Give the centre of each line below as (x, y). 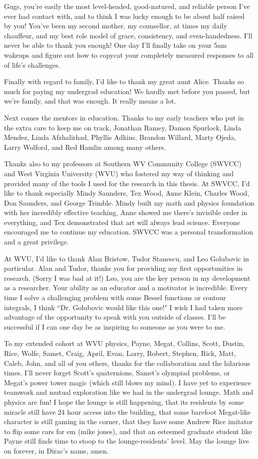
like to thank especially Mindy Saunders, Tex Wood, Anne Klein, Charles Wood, (127, 193)
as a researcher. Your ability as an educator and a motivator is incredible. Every (126, 287)
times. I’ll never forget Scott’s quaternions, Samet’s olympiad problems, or (117, 373)
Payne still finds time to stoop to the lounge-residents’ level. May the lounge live (127, 441)
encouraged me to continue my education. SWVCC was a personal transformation (129, 232)
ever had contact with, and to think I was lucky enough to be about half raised (124, 16)
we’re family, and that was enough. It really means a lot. (90, 101)
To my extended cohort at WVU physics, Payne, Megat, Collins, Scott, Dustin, (125, 343)
